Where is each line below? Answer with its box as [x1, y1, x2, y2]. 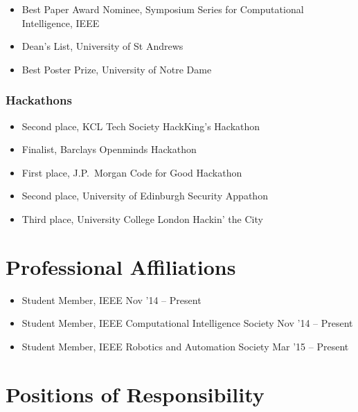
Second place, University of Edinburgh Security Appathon [21, 188, 268, 203]
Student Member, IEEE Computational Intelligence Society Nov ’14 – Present [21, 316, 353, 330]
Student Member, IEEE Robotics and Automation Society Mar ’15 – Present [21, 339, 349, 353]
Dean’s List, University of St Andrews [21, 39, 184, 53]
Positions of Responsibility [6, 379, 265, 408]
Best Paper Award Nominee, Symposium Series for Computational [21, 2, 304, 16]
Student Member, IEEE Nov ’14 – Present [21, 292, 202, 307]
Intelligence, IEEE [21, 15, 100, 30]
